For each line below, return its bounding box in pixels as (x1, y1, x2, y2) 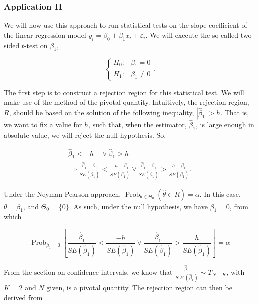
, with (226, 266, 245, 277)
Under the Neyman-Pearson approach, (4, 188, 121, 199)
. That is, (220, 107, 249, 117)
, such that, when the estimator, (88, 119, 187, 129)
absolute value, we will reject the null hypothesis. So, (4, 129, 166, 140)
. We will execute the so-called (145, 29, 239, 40)
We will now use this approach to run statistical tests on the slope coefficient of (4, 20, 247, 30)
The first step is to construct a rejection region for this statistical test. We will (4, 87, 244, 97)
